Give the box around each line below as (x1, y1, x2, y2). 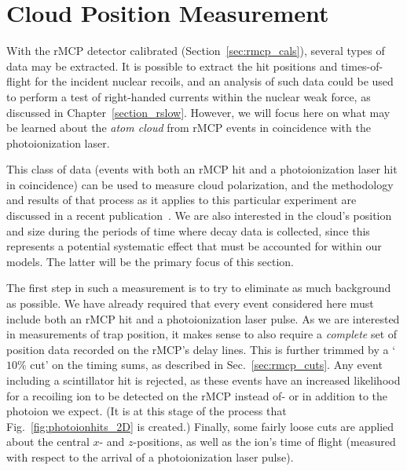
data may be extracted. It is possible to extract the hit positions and (6, 57, 338, 74)
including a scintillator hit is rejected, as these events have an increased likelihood (6, 372, 401, 388)
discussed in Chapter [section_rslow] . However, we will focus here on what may (6, 104, 390, 120)
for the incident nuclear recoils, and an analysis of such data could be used (35, 73, 394, 89)
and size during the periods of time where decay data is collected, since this (6, 222, 370, 239)
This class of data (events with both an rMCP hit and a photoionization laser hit (6, 161, 398, 177)
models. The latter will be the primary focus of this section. (6, 253, 294, 269)
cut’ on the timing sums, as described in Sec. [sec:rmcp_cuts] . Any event (30, 356, 383, 373)
